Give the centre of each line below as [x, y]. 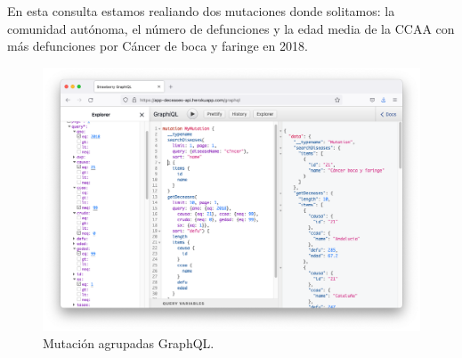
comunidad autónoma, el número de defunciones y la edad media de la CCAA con [231, 28]
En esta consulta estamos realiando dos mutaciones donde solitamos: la [201, 11]
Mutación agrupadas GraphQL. [129, 343]
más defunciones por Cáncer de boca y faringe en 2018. [158, 46]
